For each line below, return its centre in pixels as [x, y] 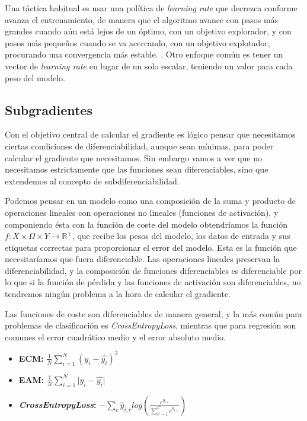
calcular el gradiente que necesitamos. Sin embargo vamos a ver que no [133, 157]
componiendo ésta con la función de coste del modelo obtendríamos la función [146, 224]
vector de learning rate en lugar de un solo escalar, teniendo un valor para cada [149, 66]
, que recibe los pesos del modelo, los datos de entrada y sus [181, 236]
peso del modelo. [35, 77]
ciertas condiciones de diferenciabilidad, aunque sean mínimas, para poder [139, 146]
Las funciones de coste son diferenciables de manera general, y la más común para [153, 313]
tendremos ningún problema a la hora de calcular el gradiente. [118, 294]
